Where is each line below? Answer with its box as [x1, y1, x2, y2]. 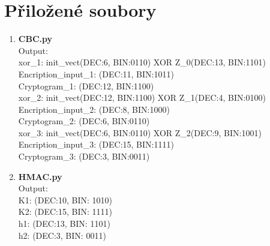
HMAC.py [18, 170, 62, 182]
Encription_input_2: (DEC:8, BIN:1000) [18, 103, 170, 115]
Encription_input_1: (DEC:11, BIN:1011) [18, 67, 174, 80]
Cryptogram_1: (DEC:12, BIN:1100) [18, 79, 154, 92]
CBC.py [18, 32, 52, 45]
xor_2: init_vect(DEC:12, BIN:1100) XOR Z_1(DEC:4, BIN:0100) [18, 91, 266, 104]
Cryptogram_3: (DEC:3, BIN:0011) [18, 150, 150, 163]
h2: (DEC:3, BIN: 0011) [18, 229, 106, 241]
